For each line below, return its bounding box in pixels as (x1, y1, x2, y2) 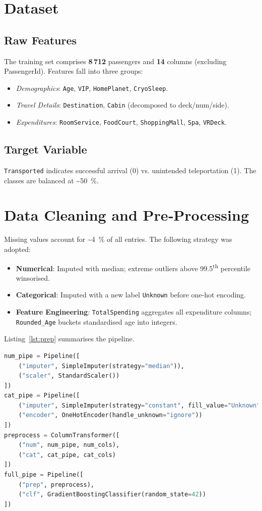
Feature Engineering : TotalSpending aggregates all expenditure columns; (16, 306, 252, 317)
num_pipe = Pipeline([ (4, 352, 80, 360)
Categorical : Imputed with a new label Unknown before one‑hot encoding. (16, 289, 246, 300)
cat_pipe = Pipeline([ (4, 392, 80, 399)
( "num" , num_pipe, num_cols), (18, 441, 120, 449)
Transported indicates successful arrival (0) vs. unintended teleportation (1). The (4, 165, 256, 175)
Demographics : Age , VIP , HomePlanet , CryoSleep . (16, 82, 168, 93)
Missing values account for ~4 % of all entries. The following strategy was (4, 234, 232, 244)
